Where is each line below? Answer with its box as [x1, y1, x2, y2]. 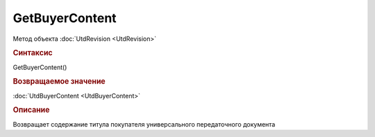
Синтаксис [12, 48, 53, 58]
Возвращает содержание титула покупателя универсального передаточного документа [12, 120, 276, 128]
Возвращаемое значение [12, 77, 106, 86]
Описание [12, 105, 50, 115]
